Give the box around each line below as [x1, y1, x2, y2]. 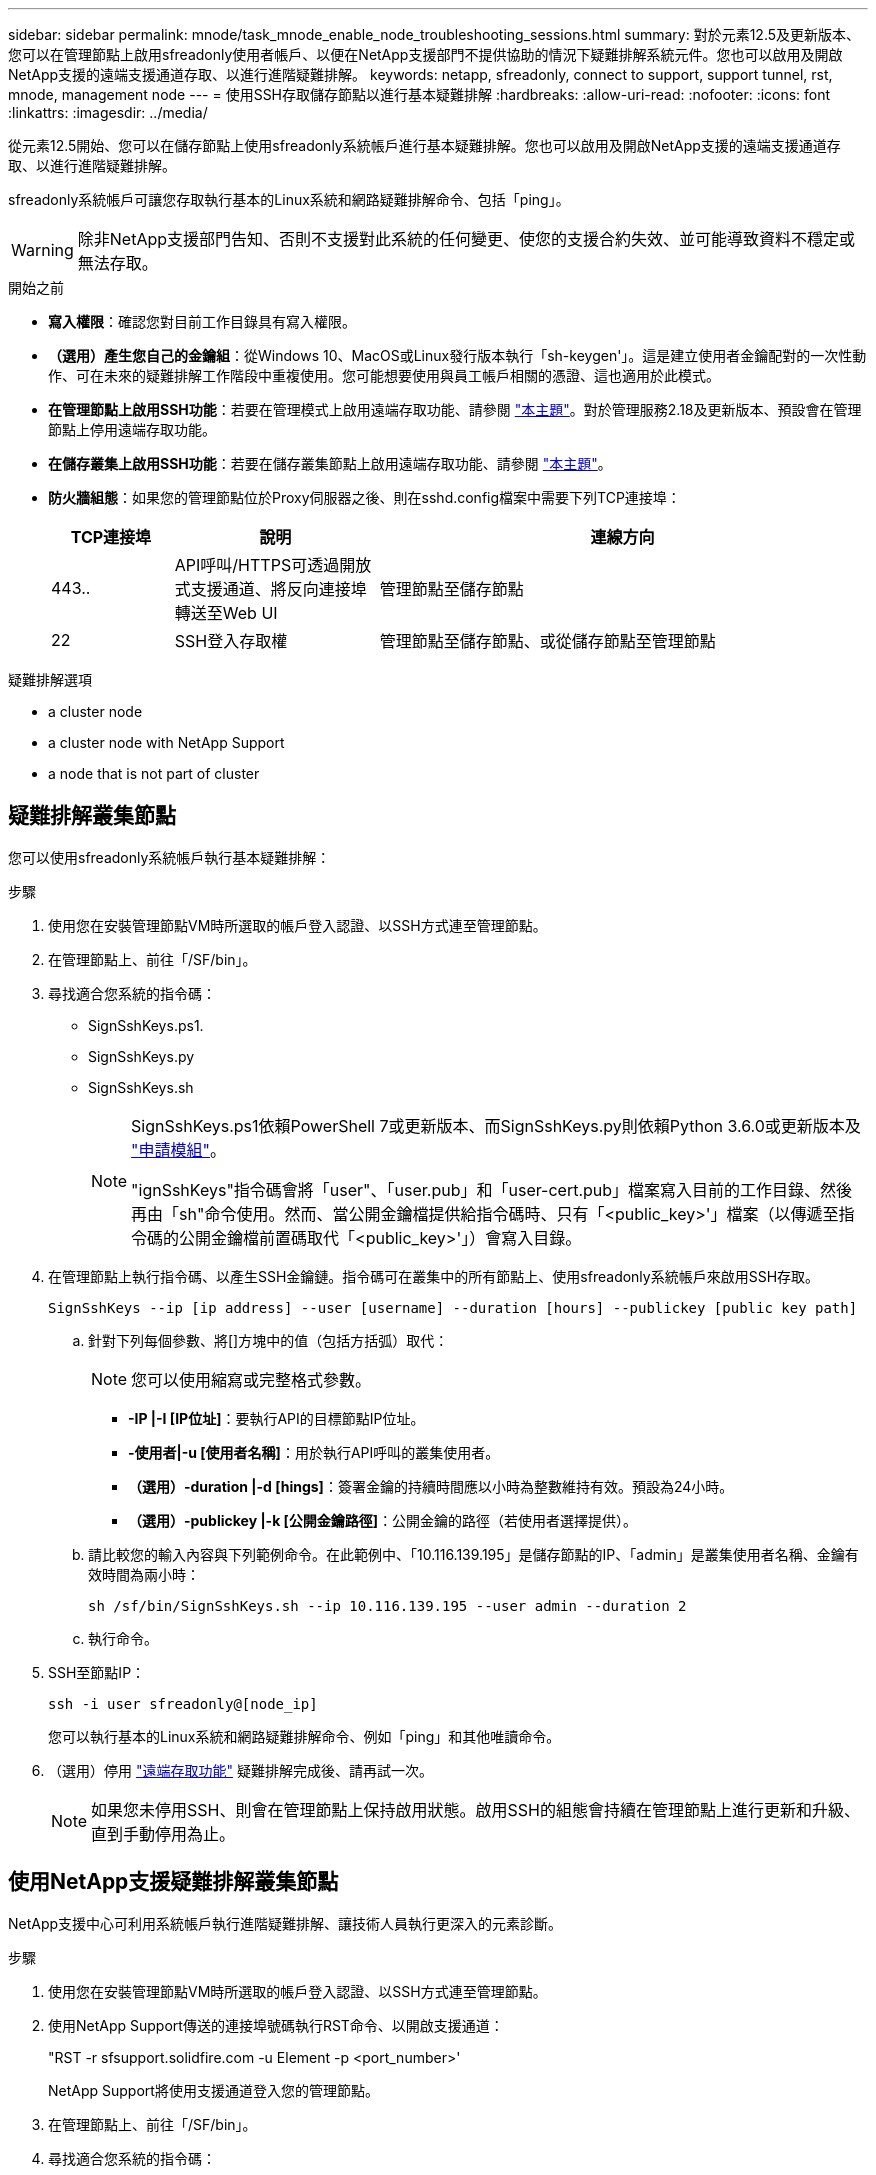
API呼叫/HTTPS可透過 [174, 555, 340, 575]
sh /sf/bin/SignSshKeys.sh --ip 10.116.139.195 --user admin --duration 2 [88, 1597, 687, 1614]
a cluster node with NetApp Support [48, 734, 285, 751]
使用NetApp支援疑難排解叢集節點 [8, 1869, 339, 1895]
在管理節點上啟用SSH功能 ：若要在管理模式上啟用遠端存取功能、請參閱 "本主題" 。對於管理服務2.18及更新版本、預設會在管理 [48, 401, 862, 418]
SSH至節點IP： [48, 1663, 146, 1681]
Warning [11, 240, 74, 260]
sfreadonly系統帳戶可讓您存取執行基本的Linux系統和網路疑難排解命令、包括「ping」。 [8, 191, 570, 208]
